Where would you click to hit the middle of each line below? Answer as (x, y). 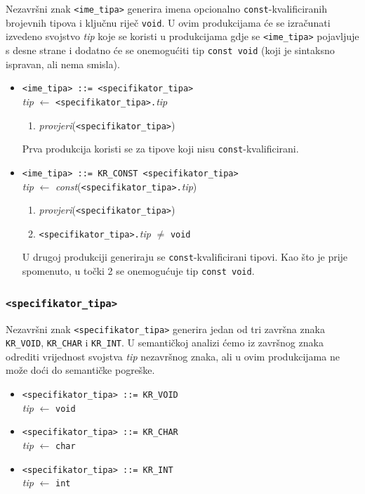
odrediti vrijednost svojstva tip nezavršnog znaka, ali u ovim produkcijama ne (173, 356)
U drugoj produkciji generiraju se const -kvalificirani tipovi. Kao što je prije (185, 257)
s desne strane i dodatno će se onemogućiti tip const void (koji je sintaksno (170, 50)
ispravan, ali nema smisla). (63, 64)
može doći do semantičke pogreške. (80, 370)
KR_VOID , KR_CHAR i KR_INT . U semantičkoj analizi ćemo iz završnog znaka (165, 343)
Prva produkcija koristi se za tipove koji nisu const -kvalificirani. (160, 149)
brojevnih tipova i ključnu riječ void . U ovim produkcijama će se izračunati (168, 22)
